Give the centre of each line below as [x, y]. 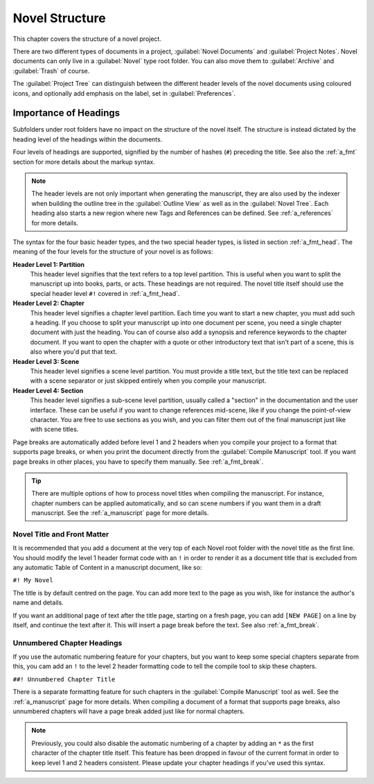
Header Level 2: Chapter [48, 303]
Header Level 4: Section [48, 390]
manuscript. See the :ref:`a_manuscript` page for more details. [120, 513]
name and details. [38, 602]
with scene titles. [54, 429]
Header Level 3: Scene [46, 361]
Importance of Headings [66, 113]
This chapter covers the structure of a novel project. [87, 39]
